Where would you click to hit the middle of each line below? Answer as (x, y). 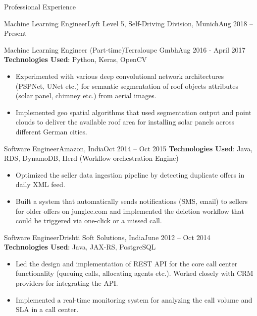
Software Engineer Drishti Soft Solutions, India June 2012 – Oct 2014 (107, 237)
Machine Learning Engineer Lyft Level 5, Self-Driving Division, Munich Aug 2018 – (128, 23)
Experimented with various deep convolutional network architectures (120, 76)
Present (15, 33)
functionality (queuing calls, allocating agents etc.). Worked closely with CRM (134, 273)
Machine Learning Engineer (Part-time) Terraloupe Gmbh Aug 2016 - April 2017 (125, 49)
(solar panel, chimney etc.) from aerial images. (86, 95)
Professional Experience (40, 6)
